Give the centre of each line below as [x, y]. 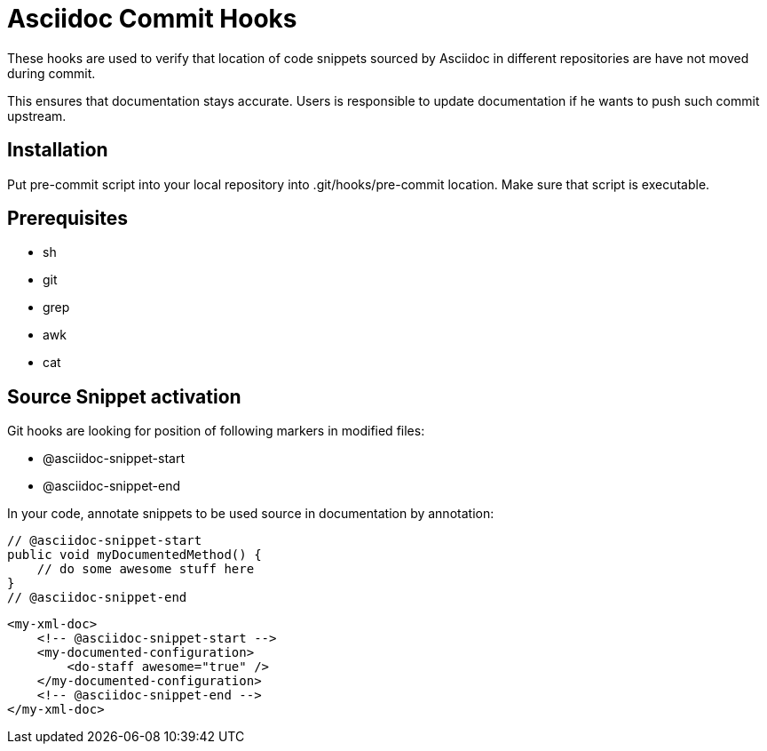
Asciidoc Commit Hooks [152, 19]
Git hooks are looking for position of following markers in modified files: [216, 431]
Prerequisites [67, 219]
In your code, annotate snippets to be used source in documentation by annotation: [251, 514]
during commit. [51, 73]
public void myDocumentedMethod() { [134, 555]
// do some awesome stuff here [146, 569]
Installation [58, 150]
